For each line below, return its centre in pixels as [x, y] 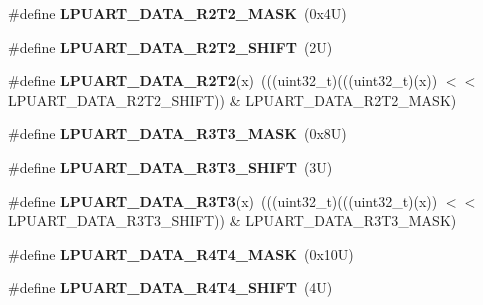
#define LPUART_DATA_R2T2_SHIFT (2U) [170, 46]
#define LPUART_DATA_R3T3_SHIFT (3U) [170, 166]
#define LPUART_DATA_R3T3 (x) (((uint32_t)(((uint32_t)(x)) [223, 200]
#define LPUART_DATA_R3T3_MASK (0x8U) [177, 133]
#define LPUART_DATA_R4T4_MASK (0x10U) [181, 253]
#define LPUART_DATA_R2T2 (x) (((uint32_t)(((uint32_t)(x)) [223, 80]
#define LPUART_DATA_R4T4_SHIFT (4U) [170, 287]
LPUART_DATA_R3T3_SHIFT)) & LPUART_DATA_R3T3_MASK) [232, 220]
